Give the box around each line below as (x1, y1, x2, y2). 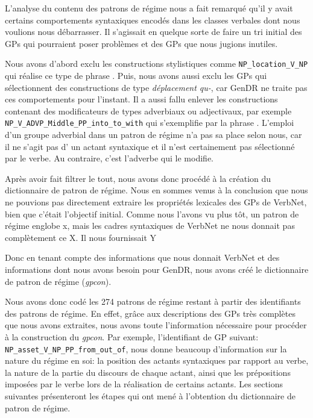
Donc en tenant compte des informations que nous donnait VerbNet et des (5, 251, 280, 264)
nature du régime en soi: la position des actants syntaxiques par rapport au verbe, (5, 354, 309, 367)
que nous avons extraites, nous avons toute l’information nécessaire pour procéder (5, 319, 307, 331)
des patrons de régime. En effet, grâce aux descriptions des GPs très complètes (5, 307, 296, 319)
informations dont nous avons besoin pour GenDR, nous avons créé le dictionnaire (5, 263, 309, 275)
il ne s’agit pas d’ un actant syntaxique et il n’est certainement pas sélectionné (5, 140, 295, 152)
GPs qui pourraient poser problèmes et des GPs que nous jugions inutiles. (5, 37, 278, 49)
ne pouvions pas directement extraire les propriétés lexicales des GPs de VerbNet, (5, 196, 307, 208)
